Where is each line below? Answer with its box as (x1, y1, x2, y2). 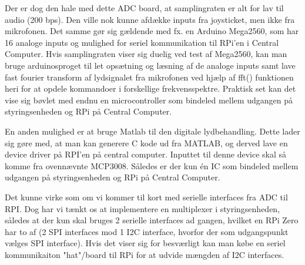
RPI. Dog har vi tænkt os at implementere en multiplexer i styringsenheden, (5, 202, 280, 214)
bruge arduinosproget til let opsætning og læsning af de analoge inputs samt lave (5, 59, 296, 71)
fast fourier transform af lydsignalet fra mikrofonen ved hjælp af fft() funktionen (5, 71, 294, 83)
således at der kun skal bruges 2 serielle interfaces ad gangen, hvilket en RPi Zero (5, 214, 299, 226)
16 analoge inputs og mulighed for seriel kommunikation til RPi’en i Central (5, 36, 279, 48)
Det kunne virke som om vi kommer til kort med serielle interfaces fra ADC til (5, 190, 288, 203)
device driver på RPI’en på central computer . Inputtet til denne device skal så (5, 148, 287, 160)
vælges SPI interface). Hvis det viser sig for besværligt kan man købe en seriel (5, 237, 286, 249)
